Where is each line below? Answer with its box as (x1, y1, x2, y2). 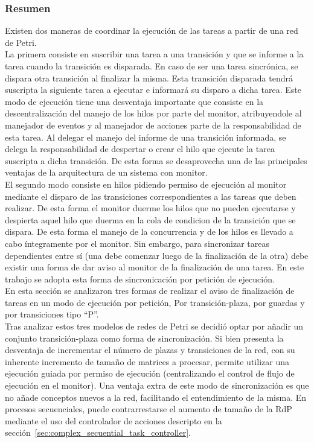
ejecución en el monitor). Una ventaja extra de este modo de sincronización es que (5, 379, 309, 392)
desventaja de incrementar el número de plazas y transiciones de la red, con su (5, 343, 295, 356)
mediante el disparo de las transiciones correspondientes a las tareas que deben (5, 190, 296, 202)
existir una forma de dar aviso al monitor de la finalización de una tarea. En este (5, 261, 304, 273)
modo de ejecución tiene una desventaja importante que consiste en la (5, 95, 264, 107)
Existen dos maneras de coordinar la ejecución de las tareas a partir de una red (5, 24, 298, 37)
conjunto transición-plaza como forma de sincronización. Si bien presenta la (5, 331, 284, 344)
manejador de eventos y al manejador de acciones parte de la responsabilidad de (5, 118, 301, 131)
